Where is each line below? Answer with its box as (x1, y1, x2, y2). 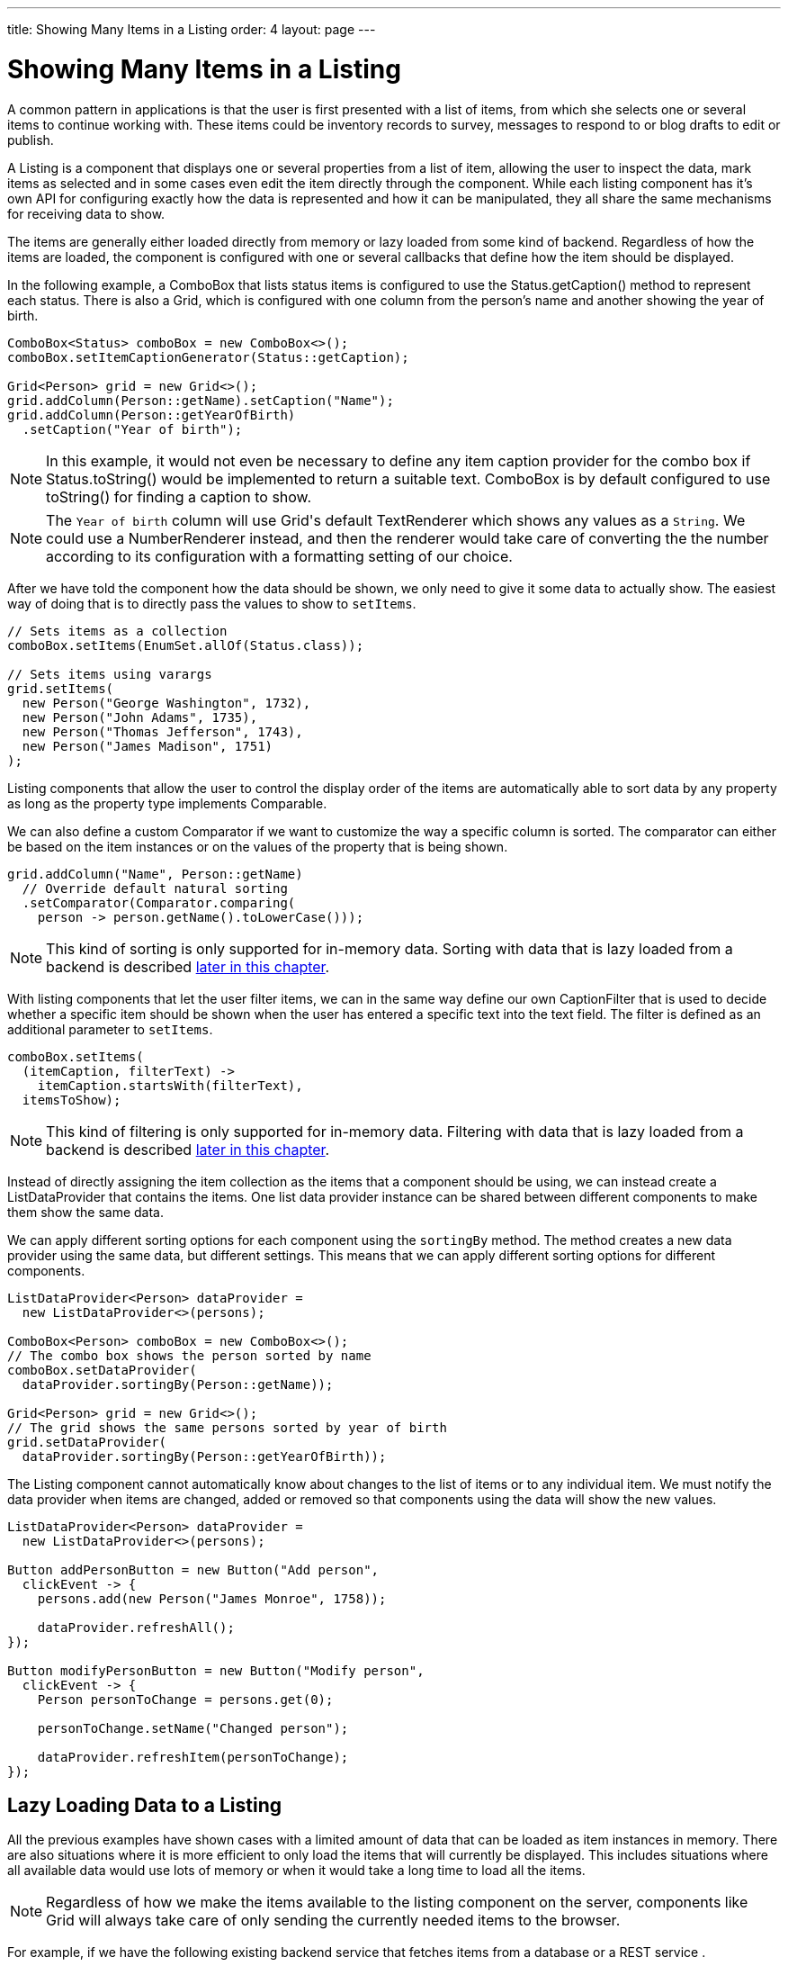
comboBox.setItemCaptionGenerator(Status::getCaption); (7, 349, 409, 365)
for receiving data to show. (7, 205, 166, 221)
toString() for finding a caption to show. (46, 487, 312, 506)
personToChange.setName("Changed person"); (37, 1720, 349, 1736)
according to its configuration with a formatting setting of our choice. (46, 546, 513, 565)
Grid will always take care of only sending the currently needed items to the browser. (46, 1911, 621, 1930)
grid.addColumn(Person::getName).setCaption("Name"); (7, 392, 394, 408)
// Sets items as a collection (7, 623, 228, 638)
